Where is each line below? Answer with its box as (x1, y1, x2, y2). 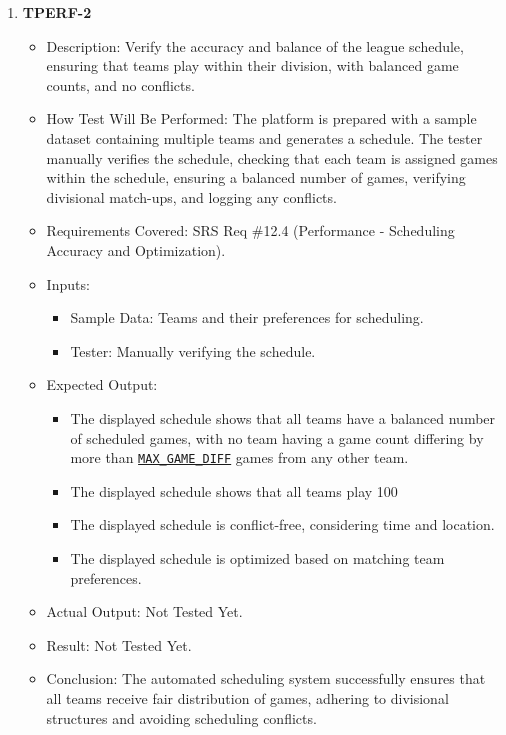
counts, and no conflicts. (46, 74, 195, 95)
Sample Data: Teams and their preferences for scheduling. (70, 307, 424, 328)
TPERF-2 (22, 2, 92, 22)
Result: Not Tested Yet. (46, 634, 192, 655)
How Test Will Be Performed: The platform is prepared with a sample (46, 108, 477, 129)
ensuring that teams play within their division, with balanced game (46, 55, 459, 76)
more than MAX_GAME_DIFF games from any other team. (70, 447, 409, 468)
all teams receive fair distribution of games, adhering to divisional (46, 687, 449, 708)
